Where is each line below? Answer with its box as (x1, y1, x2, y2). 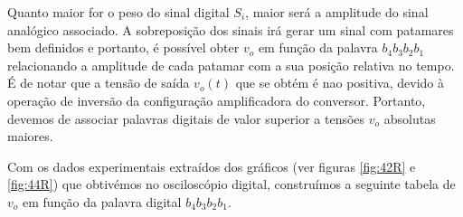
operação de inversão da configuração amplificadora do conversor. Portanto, (7, 90, 426, 109)
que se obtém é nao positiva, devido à (235, 73, 444, 92)
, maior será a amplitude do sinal (245, 3, 429, 21)
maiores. (7, 127, 53, 146)
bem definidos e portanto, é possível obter (7, 38, 240, 57)
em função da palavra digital (23, 192, 182, 211)
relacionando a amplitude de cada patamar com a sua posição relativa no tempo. (7, 55, 455, 74)
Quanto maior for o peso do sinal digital (7, 3, 230, 21)
